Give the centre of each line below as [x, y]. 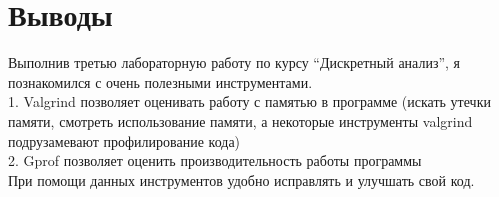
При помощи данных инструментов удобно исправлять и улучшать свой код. [241, 179]
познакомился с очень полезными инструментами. [160, 81]
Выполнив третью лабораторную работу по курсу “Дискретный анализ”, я [234, 62]
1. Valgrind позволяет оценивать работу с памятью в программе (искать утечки [249, 101]
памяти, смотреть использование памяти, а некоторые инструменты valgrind [240, 120]
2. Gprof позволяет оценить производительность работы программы [215, 160]
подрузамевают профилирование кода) [124, 140]
